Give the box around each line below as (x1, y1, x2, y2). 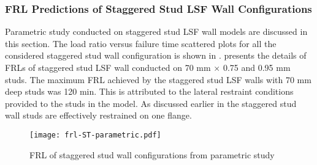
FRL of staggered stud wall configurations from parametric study (29, 148, 275, 161)
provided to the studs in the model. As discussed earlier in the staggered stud (5, 97, 297, 109)
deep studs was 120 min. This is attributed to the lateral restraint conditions (5, 85, 294, 98)
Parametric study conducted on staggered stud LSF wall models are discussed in (5, 25, 308, 38)
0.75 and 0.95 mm (223, 61, 291, 73)
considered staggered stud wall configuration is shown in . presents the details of (5, 49, 307, 62)
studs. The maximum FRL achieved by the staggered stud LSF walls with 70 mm (5, 73, 311, 86)
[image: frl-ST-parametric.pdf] (29, 130, 161, 139)
